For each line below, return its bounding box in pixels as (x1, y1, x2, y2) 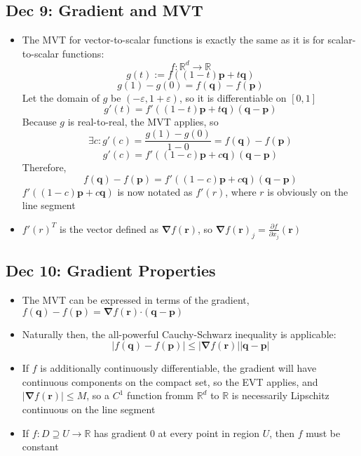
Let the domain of (22, 90, 100, 105)
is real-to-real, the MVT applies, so (67, 114, 219, 129)
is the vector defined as (60, 221, 158, 236)
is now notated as (117, 184, 193, 199)
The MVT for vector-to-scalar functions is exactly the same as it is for (22, 32, 325, 47)
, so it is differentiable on (179, 90, 287, 105)
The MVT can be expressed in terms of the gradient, (22, 293, 250, 307)
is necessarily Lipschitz (231, 388, 329, 403)
